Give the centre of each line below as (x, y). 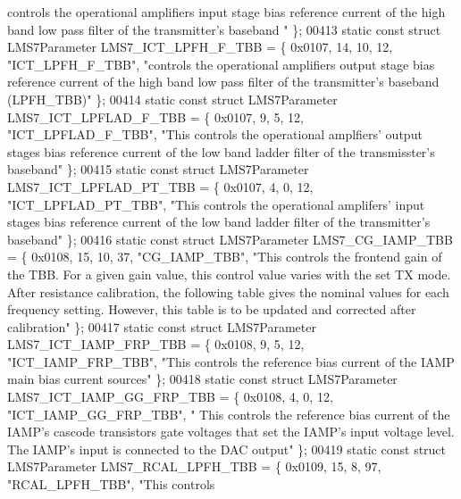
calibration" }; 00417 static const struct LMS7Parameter (162, 326)
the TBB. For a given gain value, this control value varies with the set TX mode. (229, 274)
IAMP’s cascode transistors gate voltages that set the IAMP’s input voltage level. (231, 432)
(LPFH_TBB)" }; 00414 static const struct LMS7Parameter (172, 99)
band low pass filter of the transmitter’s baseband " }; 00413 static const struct (224, 29)
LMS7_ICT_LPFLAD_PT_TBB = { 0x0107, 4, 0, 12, (160, 186)
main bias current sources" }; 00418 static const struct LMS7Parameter (202, 379)
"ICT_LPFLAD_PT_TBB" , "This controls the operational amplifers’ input (216, 204)
